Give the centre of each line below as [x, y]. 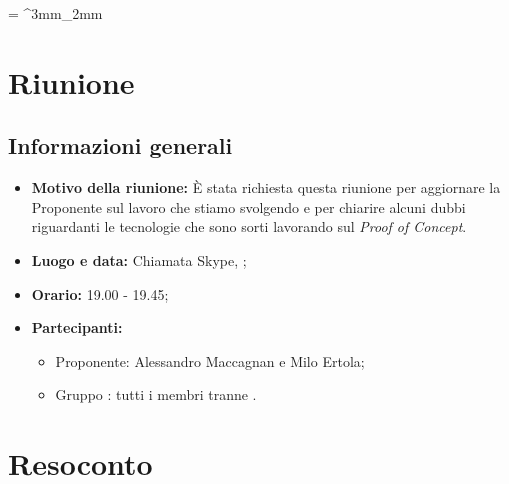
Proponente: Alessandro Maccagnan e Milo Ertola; [210, 360]
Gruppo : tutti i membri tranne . [156, 394]
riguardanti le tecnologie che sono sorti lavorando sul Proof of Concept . [249, 226]
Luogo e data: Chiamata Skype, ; [139, 259]
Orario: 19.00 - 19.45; [100, 293]
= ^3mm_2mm [55, 13]
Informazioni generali [120, 145]
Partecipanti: [77, 327]
